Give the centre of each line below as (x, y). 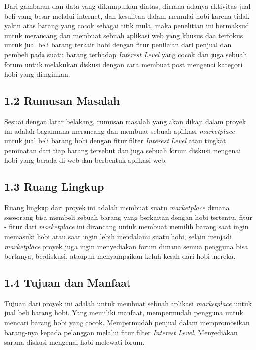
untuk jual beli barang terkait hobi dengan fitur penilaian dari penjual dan (118, 45)
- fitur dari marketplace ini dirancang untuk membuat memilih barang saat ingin (127, 227)
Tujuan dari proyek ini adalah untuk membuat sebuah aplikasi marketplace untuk (128, 303)
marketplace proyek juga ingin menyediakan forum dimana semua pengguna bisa (126, 246)
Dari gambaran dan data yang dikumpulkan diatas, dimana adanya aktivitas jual (128, 6)
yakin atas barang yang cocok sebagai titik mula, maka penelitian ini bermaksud (127, 25)
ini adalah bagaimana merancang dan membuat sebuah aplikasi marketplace (120, 131)
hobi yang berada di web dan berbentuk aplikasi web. (86, 160)
